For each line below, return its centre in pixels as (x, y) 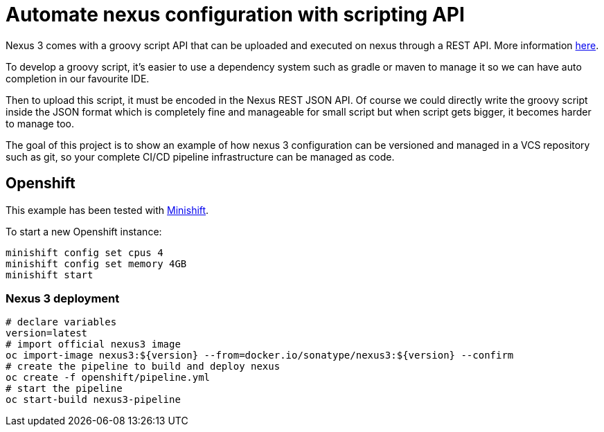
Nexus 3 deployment (63, 298)
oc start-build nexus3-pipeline (93, 400)
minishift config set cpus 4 (85, 252)
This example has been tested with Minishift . (107, 210)
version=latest (47, 333)
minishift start (50, 274)
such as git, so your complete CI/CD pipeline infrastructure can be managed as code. (200, 156)
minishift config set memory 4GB (96, 263)
